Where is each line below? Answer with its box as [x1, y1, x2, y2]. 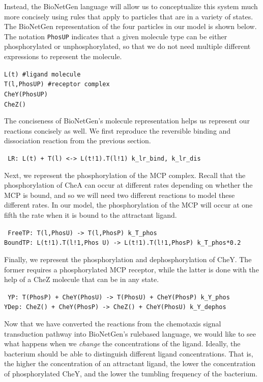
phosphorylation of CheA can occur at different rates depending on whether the [4, 180, 253, 190]
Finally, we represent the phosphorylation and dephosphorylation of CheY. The [4, 253, 252, 264]
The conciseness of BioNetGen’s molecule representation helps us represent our [4, 115, 250, 126]
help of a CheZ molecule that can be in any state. [4, 274, 159, 285]
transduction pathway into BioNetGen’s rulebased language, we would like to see [4, 328, 256, 339]
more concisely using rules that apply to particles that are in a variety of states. [4, 11, 253, 21]
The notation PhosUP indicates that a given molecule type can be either [4, 31, 227, 41]
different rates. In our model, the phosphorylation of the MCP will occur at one [4, 199, 253, 210]
